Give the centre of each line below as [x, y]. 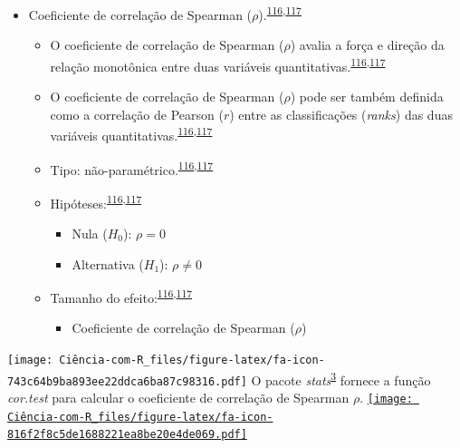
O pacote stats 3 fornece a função [341, 378]
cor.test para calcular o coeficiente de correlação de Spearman [178, 398]
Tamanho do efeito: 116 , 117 [121, 296]
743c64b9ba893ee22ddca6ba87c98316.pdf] [127, 381]
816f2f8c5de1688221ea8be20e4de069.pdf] [127, 435]
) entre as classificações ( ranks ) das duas [341, 114]
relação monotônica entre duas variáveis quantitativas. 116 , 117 [218, 64]
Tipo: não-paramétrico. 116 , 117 [132, 168]
